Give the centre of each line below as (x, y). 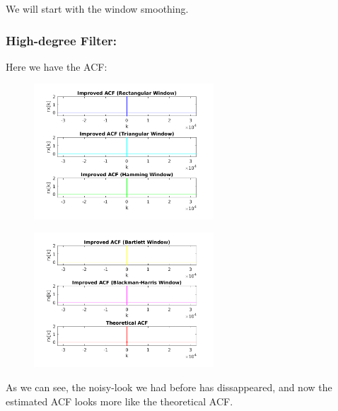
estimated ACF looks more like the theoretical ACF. (120, 401)
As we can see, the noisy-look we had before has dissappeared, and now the (169, 387)
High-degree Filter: (62, 40)
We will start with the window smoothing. (97, 8)
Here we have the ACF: (57, 66)
